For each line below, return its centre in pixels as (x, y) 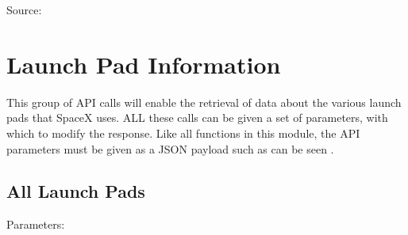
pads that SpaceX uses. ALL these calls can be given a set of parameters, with (197, 117)
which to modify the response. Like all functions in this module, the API (183, 133)
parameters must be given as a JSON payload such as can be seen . (170, 148)
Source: (24, 9)
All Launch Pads (76, 191)
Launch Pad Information (144, 64)
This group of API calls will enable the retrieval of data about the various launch (204, 102)
